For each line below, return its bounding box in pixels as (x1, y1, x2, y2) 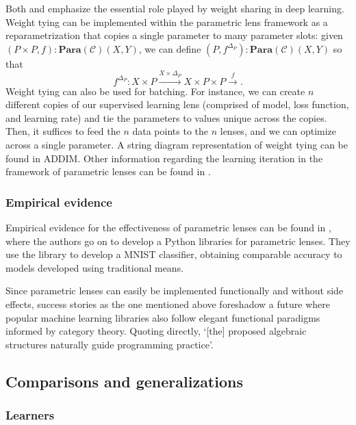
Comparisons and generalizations (5, 370, 243, 391)
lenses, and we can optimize (220, 124, 337, 138)
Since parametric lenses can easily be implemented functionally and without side (5, 283, 344, 298)
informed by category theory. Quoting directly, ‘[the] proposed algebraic (5, 324, 307, 338)
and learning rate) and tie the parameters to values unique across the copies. (5, 110, 327, 125)
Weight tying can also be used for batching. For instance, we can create (5, 83, 305, 98)
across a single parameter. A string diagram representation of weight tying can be (5, 137, 348, 151)
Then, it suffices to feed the (5, 124, 120, 138)
